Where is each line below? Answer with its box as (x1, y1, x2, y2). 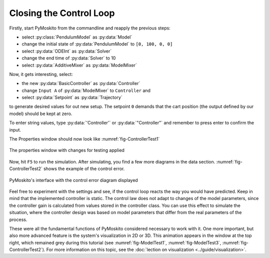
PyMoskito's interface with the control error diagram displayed (9, 177, 138, 183)
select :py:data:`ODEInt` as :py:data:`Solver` (21, 48, 112, 54)
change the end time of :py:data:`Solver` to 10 (21, 55, 116, 61)
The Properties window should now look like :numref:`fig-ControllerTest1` (9, 136, 160, 142)
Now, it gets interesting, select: (9, 71, 73, 77)
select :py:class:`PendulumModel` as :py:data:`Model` (21, 34, 132, 40)
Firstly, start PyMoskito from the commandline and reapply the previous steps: (9, 25, 171, 31)
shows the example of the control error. (43, 165, 125, 172)
